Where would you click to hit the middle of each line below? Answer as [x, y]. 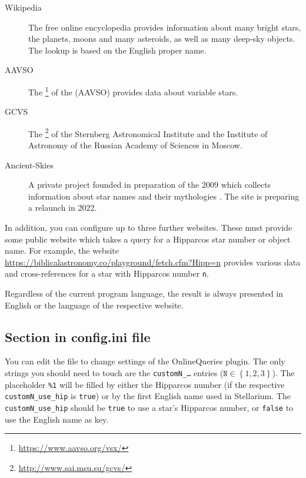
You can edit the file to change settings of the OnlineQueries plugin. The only [145, 361]
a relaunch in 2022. [63, 208]
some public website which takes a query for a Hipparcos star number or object [148, 239]
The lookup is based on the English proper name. [117, 50]
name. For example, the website [62, 250]
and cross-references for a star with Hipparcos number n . [107, 273]
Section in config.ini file [78, 336]
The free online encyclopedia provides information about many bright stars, [165, 27]
